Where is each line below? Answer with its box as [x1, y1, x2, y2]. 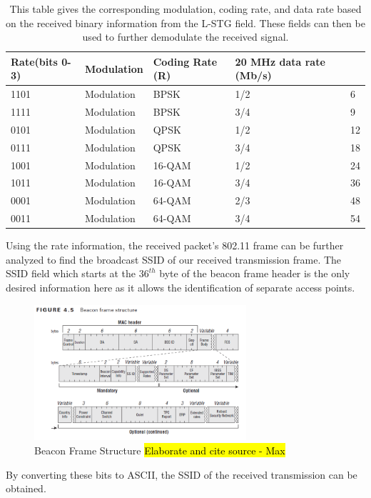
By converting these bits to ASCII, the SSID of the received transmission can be [6, 467, 357, 482]
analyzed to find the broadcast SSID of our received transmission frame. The [6, 252, 342, 267]
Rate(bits [11, 54, 58, 69]
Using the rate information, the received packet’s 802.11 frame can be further [6, 238, 344, 253]
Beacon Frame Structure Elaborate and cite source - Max [34, 442, 285, 457]
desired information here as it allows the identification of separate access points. [6, 280, 355, 294]
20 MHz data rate [235, 54, 325, 69]
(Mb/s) [235, 68, 272, 83]
